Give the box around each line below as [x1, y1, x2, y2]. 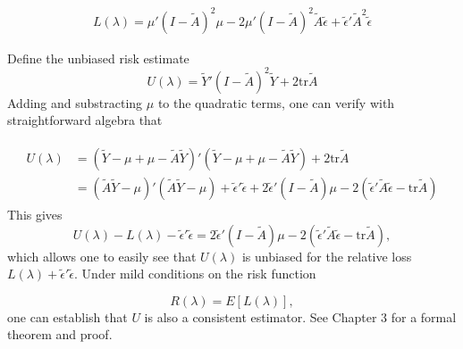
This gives [7, 204, 63, 223]
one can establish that [7, 307, 128, 326]
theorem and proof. [7, 325, 113, 344]
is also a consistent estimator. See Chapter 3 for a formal [144, 307, 457, 326]
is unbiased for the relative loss [241, 246, 412, 265]
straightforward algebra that [7, 111, 163, 129]
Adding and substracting [7, 93, 143, 112]
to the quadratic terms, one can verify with [157, 93, 395, 112]
